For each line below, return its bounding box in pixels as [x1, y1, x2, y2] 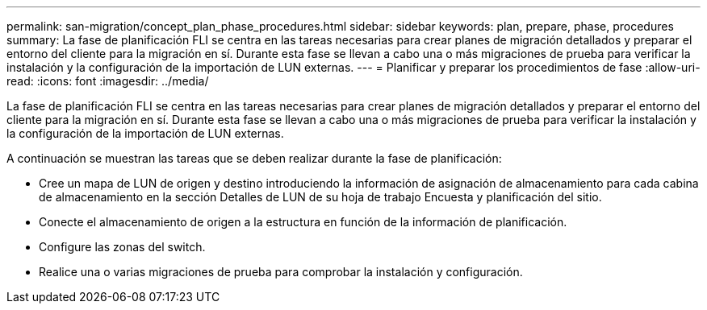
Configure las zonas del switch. [39, 240, 206, 254]
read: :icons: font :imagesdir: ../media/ [6, 74, 209, 88]
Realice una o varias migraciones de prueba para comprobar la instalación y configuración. [39, 265, 523, 279]
